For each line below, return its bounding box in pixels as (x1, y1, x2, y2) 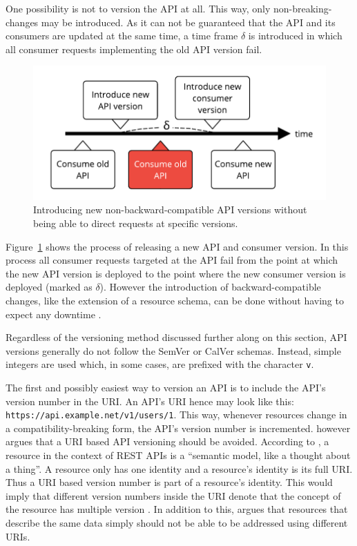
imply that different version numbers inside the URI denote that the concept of (6, 488, 341, 503)
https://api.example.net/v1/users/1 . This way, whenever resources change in (6, 407, 347, 422)
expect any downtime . (6, 306, 102, 321)
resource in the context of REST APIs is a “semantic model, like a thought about (6, 447, 351, 462)
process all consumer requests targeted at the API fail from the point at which (6, 253, 338, 267)
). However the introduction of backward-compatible (99, 280, 321, 294)
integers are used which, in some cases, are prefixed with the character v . (6, 357, 314, 371)
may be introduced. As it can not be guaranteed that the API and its (41, 14, 336, 29)
